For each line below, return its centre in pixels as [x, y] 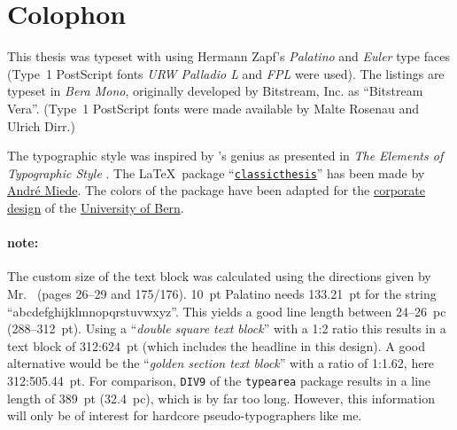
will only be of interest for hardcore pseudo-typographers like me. [185, 415]
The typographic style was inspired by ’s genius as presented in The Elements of [225, 156]
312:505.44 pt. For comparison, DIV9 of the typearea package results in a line [219, 380]
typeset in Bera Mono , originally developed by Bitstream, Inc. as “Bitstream [215, 91]
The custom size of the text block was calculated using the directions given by [219, 276]
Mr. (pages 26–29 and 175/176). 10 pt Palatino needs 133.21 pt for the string [222, 293]
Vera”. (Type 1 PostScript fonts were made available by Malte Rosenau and [213, 108]
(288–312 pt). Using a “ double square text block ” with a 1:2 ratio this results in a [227, 328]
